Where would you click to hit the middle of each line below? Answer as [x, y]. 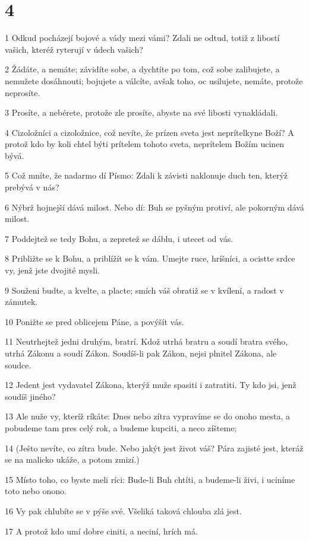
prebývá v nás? [32, 187]
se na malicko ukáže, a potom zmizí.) [72, 459]
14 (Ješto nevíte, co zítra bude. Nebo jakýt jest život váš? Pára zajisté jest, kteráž [154, 448]
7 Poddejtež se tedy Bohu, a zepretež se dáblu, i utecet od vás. [119, 238]
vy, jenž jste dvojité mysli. [52, 270]
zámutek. [21, 302]
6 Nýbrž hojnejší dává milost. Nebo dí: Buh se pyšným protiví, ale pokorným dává [154, 207]
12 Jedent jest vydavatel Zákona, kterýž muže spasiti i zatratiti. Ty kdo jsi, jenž [151, 385]
